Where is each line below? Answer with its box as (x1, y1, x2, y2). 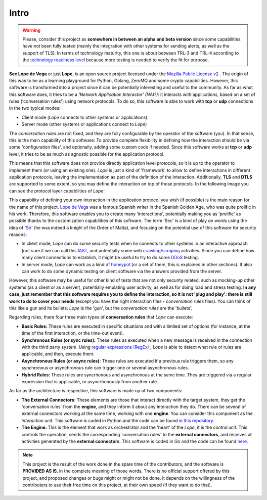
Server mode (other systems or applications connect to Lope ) (21, 121, 147, 127)
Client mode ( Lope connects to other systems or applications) (21, 114, 148, 120)
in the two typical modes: (9, 105, 61, 111)
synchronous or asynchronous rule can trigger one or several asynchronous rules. (21, 365, 189, 371)
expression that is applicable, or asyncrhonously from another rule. (21, 378, 158, 384)
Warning (22, 27, 41, 33)
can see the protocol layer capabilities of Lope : (9, 188, 105, 194)
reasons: (9, 231, 27, 237)
